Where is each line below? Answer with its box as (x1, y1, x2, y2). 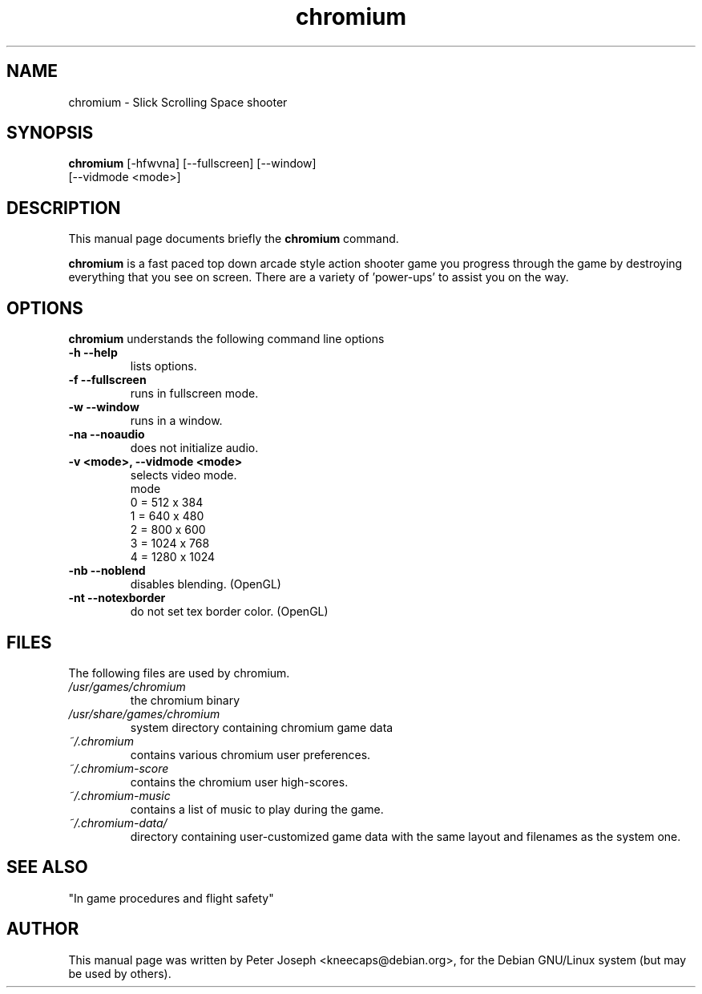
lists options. (130, 359, 197, 374)
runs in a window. (130, 414, 223, 428)
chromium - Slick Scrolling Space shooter (68, 95, 288, 109)
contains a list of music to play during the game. (130, 802, 384, 816)
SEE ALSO (6, 857, 88, 878)
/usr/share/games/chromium (68, 706, 220, 721)
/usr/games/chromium (68, 679, 186, 693)
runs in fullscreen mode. (130, 386, 259, 401)
